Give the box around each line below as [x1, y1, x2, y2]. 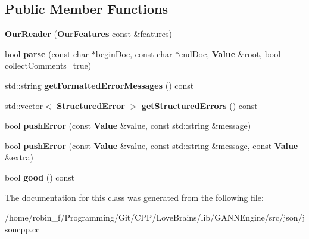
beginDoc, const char [95, 47, 173, 60]
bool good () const [5, 170, 75, 183]
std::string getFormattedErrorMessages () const [5, 79, 194, 91]
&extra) [5, 151, 33, 163]
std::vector [5, 99, 43, 111]
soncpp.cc [5, 222, 40, 235]
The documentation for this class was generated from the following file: [5, 191, 264, 203]
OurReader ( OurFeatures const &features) [5, 27, 172, 40]
